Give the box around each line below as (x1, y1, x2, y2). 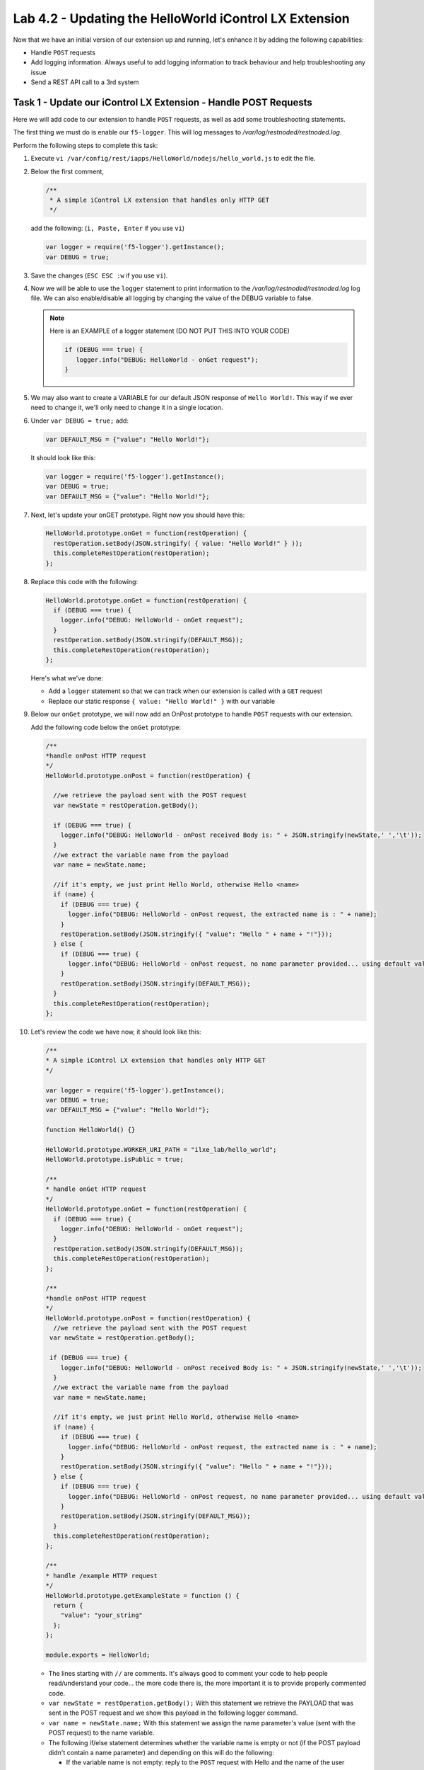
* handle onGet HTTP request (45, 1185, 147, 1193)
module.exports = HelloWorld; (45, 1650, 151, 1659)
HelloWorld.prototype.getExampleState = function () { (45, 1592, 240, 1599)
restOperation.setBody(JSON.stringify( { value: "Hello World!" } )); (53, 539, 303, 547)
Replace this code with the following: (30, 577, 138, 586)
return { (53, 1601, 83, 1609)
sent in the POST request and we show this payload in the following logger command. (48, 1708, 298, 1717)
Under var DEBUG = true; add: (30, 416, 129, 425)
